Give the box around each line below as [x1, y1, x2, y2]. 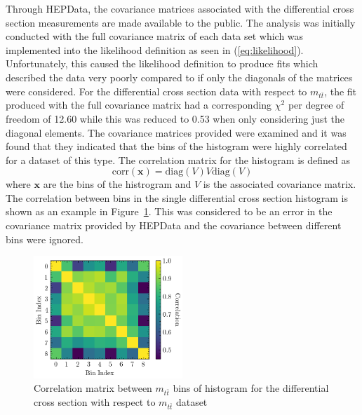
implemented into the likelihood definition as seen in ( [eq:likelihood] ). [6, 42, 304, 57]
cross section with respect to [34, 395, 156, 409]
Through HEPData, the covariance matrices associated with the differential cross [6, 1, 354, 15]
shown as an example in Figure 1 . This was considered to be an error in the [6, 204, 333, 219]
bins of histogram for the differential [173, 381, 329, 395]
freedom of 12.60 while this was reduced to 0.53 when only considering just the [6, 111, 345, 125]
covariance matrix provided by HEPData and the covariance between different [6, 218, 342, 233]
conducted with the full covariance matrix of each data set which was [6, 29, 304, 43]
